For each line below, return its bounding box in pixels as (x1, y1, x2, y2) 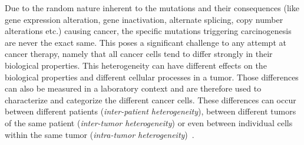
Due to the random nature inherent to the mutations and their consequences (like (5, 2, 299, 14)
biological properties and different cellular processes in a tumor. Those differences (5, 70, 299, 83)
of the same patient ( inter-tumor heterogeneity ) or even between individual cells (5, 116, 293, 129)
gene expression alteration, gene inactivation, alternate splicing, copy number (5, 13, 283, 25)
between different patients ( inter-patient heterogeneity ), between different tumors (5, 105, 296, 117)
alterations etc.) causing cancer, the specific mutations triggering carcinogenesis (5, 25, 292, 37)
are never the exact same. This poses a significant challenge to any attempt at (5, 36, 286, 48)
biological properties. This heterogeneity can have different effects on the (5, 59, 267, 71)
